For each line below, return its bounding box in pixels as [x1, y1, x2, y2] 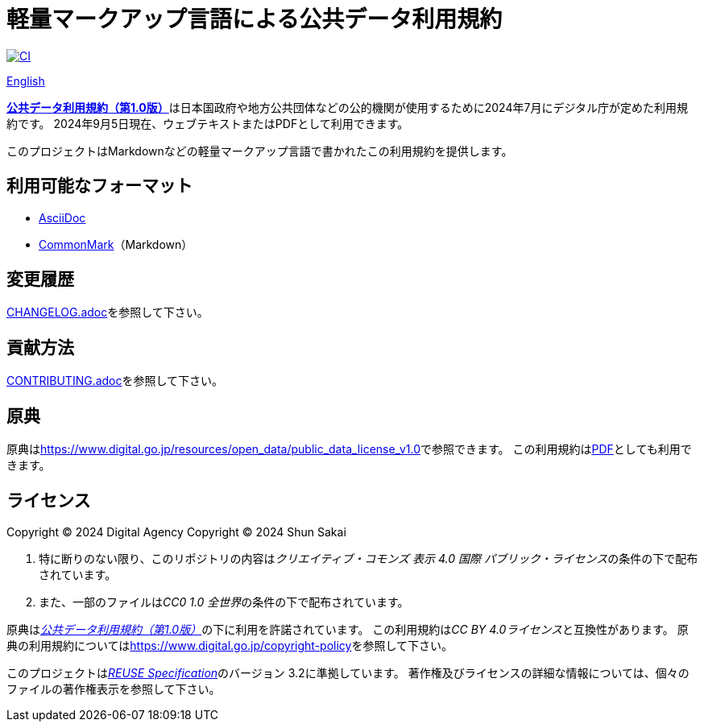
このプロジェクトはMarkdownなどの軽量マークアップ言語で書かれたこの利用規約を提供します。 [6, 143, 513, 158]
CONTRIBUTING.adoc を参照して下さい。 [6, 374, 224, 388]
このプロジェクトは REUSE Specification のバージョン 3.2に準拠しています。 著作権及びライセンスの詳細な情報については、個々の [6, 665, 690, 680]
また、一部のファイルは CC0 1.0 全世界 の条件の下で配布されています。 [39, 594, 409, 609]
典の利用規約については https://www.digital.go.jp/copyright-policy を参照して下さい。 [6, 638, 453, 652]
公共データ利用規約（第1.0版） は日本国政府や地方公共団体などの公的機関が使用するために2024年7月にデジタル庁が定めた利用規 [6, 100, 689, 114]
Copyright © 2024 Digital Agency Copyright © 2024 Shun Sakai [6, 524, 346, 539]
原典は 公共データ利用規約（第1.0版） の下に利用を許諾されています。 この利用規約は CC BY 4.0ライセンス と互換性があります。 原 [6, 622, 689, 636]
